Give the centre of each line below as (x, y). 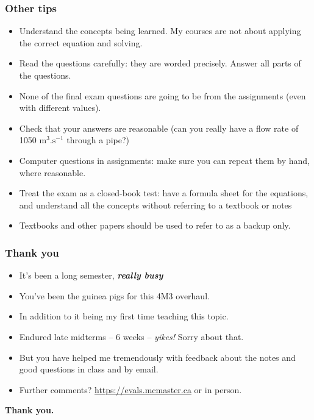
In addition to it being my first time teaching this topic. (124, 316)
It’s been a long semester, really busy (91, 275)
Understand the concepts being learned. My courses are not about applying (160, 31)
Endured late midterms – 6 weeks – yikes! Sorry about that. (131, 336)
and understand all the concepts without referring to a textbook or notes (155, 205)
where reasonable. (52, 172)
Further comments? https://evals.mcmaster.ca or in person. (130, 389)
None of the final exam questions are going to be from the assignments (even (162, 95)
